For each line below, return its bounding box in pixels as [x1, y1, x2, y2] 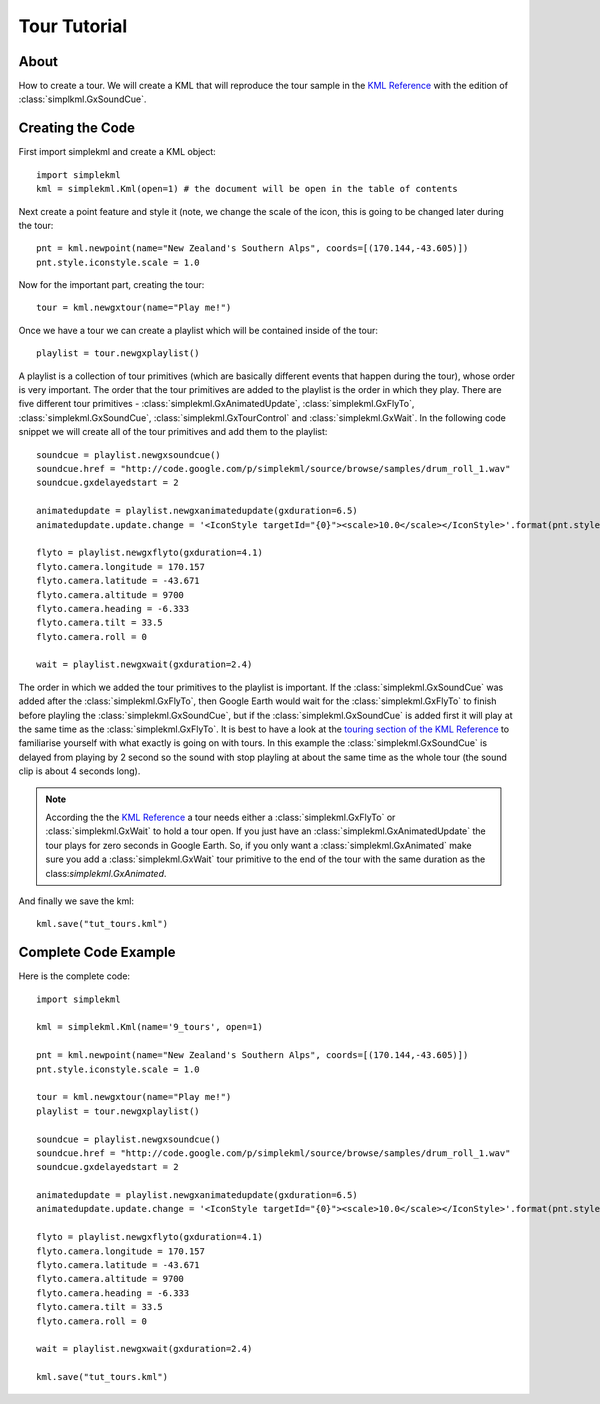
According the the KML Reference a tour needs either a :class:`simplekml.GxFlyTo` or [45, 811, 396, 823]
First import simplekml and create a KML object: [18, 146, 217, 158]
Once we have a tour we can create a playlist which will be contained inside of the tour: [18, 324, 379, 336]
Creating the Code [18, 120, 135, 137]
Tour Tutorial [18, 15, 128, 37]
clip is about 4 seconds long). [18, 765, 141, 777]
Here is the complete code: [18, 970, 130, 982]
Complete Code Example [18, 944, 176, 961]
